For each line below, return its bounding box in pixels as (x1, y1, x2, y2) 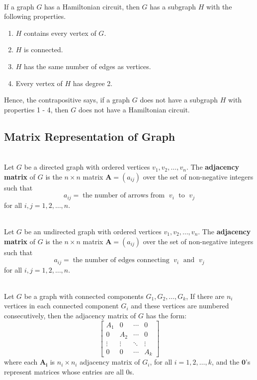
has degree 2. (73, 78, 113, 88)
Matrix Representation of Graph (4, 128, 175, 144)
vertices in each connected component (4, 300, 119, 311)
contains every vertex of (24, 27, 96, 38)
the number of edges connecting (73, 257, 170, 264)
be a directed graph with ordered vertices (24, 162, 150, 172)
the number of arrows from (83, 192, 165, 199)
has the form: (146, 310, 187, 320)
